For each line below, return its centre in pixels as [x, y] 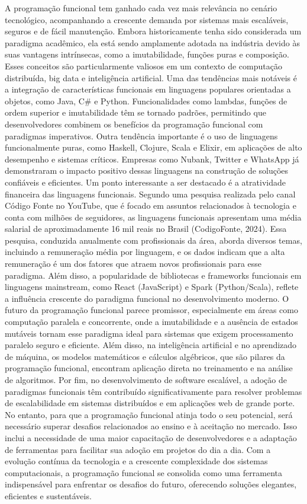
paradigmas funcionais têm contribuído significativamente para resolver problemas [153, 391]
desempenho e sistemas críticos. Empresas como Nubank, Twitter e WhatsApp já [152, 159]
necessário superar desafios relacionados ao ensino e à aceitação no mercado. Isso [151, 426]
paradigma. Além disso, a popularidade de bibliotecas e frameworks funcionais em [153, 275]
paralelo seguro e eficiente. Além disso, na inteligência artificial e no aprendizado [151, 345]
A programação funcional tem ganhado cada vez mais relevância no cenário [141, 8]
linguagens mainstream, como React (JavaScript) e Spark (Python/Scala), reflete [152, 287]
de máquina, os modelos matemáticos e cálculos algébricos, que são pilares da [145, 356]
